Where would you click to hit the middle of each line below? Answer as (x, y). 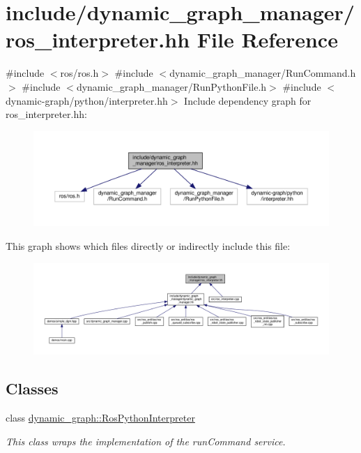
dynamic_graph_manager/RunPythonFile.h (171, 86)
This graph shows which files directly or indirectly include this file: (148, 245)
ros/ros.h (79, 73)
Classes (32, 388)
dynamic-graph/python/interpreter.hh (87, 100)
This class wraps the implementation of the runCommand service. (146, 441)
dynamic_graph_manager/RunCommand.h (263, 73)
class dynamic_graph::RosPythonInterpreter (100, 417)
